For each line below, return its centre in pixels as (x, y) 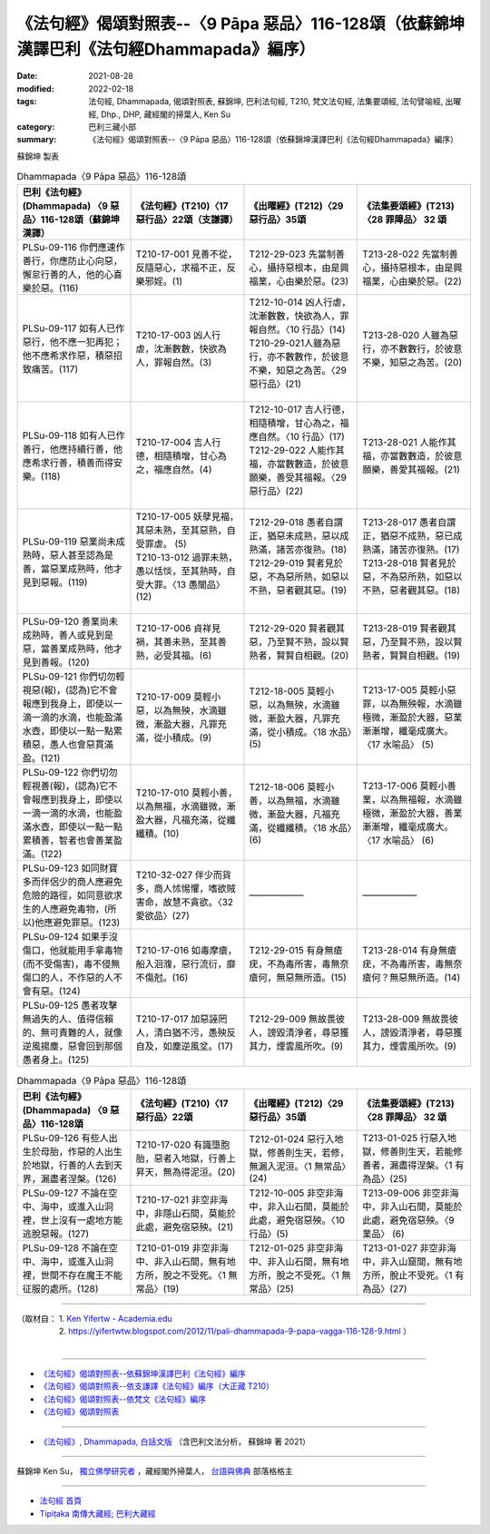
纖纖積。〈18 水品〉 (314, 828)
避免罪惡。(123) (87, 923)
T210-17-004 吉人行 (178, 443)
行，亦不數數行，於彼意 (412, 349)
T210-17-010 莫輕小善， (186, 793)
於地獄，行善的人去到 (68, 1165)
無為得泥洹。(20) (199, 1172)
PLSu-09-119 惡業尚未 (69, 542)
